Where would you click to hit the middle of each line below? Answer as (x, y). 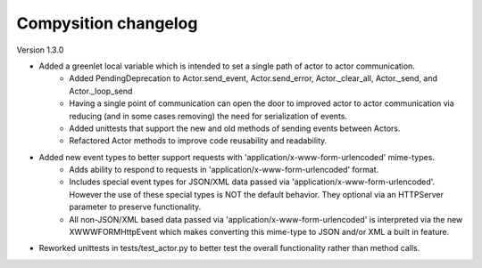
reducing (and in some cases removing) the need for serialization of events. (208, 116)
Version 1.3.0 (40, 50)
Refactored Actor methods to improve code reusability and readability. (198, 141)
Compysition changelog (107, 23)
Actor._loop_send (101, 91)
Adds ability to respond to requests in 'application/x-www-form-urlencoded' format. (224, 170)
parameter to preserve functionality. (135, 207)
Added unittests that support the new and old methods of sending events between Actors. (235, 128)
